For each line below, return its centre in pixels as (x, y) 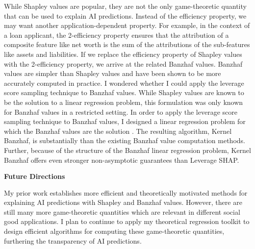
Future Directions (35, 176)
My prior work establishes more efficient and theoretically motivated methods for (126, 192)
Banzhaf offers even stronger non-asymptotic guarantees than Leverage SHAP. (122, 160)
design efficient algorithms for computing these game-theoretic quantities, (114, 231)
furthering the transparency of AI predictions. (73, 240)
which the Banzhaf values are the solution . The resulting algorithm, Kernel (118, 131)
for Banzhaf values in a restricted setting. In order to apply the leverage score (121, 112)
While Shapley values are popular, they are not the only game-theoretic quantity (125, 6)
